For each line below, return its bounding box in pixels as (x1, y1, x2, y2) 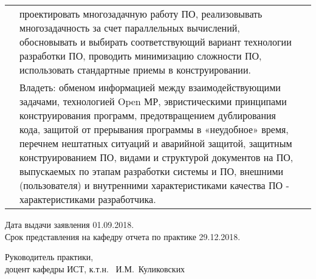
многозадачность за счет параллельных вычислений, (19, 21, 240, 35)
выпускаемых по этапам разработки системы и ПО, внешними (19, 164, 284, 178)
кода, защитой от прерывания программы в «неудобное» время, (19, 122, 289, 136)
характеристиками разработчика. (19, 192, 156, 206)
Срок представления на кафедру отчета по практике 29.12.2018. (5, 230, 241, 243)
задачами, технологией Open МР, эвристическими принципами (19, 94, 287, 108)
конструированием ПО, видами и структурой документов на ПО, (19, 150, 294, 164)
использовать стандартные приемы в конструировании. (19, 63, 251, 77)
